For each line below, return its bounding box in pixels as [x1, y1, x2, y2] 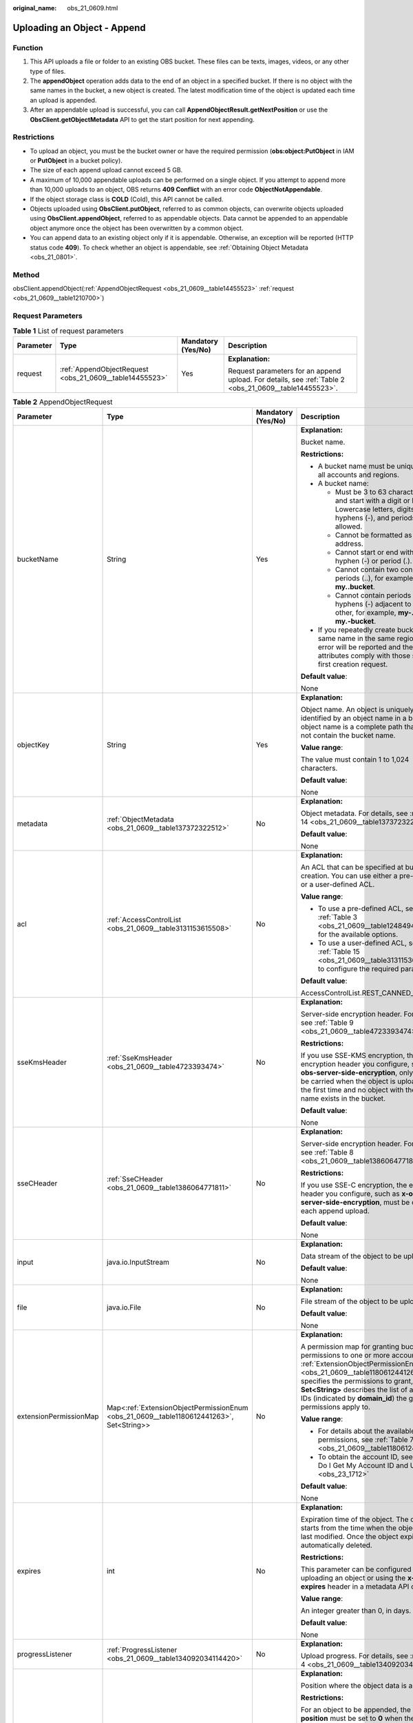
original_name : [12, 4, 57, 12]
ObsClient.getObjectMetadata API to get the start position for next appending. [30, 115, 255, 123]
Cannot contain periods [335, 591, 412, 600]
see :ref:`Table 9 [300, 1018, 354, 1028]
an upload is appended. [30, 96, 97, 104]
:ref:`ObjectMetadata [107, 815, 175, 824]
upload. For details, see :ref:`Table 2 [228, 374, 345, 384]
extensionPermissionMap [17, 1411, 99, 1421]
